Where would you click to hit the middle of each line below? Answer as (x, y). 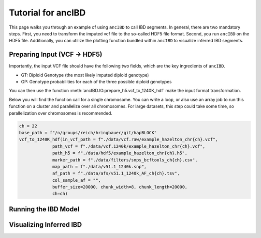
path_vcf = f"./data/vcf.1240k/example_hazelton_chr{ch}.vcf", (129, 146)
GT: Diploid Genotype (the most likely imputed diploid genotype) (85, 75)
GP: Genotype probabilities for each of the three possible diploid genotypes (96, 82)
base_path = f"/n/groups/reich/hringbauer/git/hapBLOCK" (88, 133)
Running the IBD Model (44, 209)
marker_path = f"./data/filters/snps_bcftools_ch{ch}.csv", (125, 160)
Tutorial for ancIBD (47, 13)
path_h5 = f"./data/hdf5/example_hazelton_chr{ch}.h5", (120, 153)
